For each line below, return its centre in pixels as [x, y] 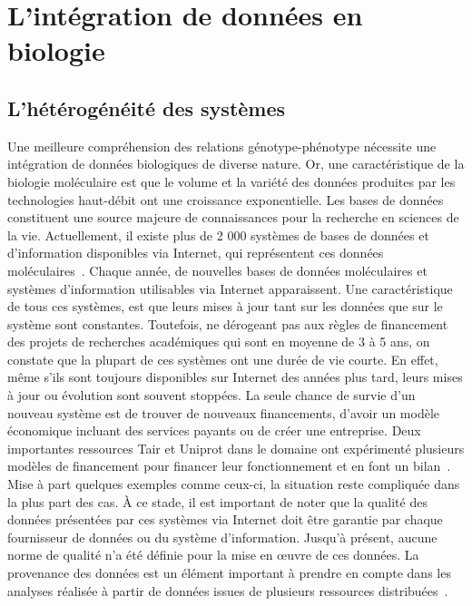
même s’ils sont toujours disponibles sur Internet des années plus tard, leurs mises [235, 377]
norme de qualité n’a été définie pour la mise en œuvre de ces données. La [213, 555]
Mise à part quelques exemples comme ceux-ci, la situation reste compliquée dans [234, 484]
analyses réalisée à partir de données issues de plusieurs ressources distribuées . [228, 590]
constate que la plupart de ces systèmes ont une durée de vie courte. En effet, [223, 359]
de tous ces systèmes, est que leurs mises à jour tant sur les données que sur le [225, 306]
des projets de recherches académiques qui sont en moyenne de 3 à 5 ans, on [219, 342]
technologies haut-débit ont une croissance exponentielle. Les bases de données [226, 199]
